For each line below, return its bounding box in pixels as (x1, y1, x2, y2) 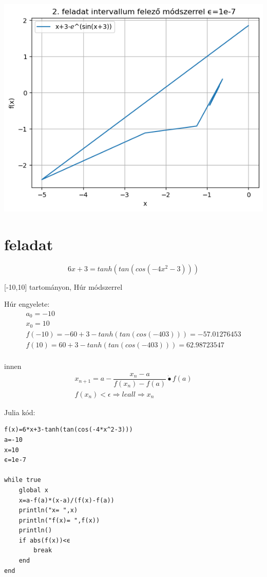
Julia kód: (4, 406, 35, 417)
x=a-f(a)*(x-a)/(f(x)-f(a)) (18, 496, 115, 504)
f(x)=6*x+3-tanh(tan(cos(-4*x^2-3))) (4, 426, 133, 434)
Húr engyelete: (4, 299, 50, 309)
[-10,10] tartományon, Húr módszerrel (4, 281, 123, 292)
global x (18, 486, 48, 494)
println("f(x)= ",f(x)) (18, 516, 100, 524)
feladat (4, 233, 53, 254)
